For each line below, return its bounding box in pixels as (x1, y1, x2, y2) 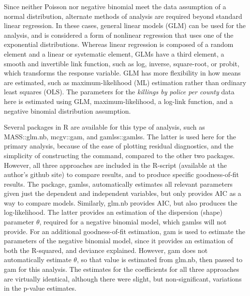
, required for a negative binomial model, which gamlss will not (39, 217, 227, 227)
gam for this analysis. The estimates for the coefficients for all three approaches (4, 264, 239, 274)
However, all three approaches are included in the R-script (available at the (4, 160, 227, 170)
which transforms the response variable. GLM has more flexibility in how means (4, 68, 241, 78)
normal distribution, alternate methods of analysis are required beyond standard (4, 11, 242, 21)
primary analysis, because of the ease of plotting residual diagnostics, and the (4, 141, 234, 151)
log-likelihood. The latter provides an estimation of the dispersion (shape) (4, 207, 223, 217)
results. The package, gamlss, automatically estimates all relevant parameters (4, 178, 233, 189)
